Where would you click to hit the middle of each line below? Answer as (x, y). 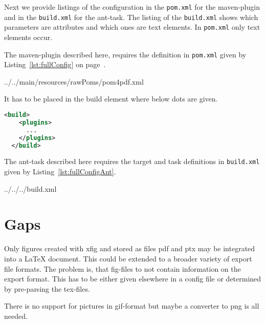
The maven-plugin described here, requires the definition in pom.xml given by (125, 54)
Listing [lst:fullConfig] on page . (55, 64)
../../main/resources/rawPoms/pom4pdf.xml (74, 81)
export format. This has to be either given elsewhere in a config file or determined (133, 279)
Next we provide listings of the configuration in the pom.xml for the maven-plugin (132, 7)
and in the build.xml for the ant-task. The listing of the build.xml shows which (131, 17)
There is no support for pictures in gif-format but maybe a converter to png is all (132, 306)
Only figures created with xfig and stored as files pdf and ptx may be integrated (130, 248)
